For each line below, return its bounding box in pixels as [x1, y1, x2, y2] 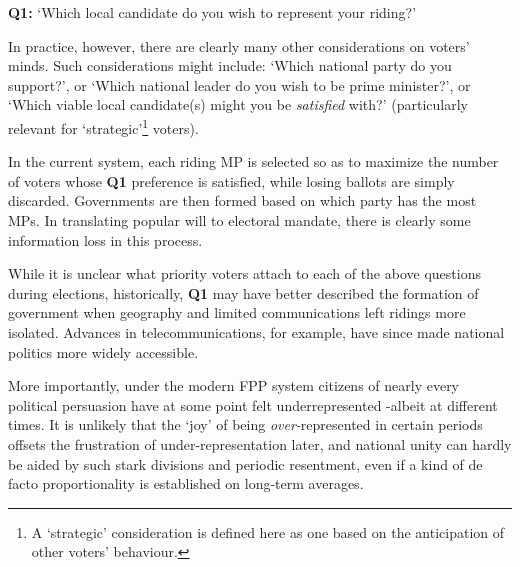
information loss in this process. [8, 229, 203, 250]
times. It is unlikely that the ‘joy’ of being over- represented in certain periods [8, 414, 483, 435]
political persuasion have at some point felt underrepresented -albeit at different [8, 394, 498, 415]
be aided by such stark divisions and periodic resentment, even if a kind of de [8, 453, 483, 474]
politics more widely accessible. [8, 341, 199, 362]
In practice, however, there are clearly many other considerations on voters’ [8, 35, 470, 56]
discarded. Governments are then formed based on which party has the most [8, 190, 477, 211]
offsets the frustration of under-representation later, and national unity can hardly [8, 433, 512, 454]
